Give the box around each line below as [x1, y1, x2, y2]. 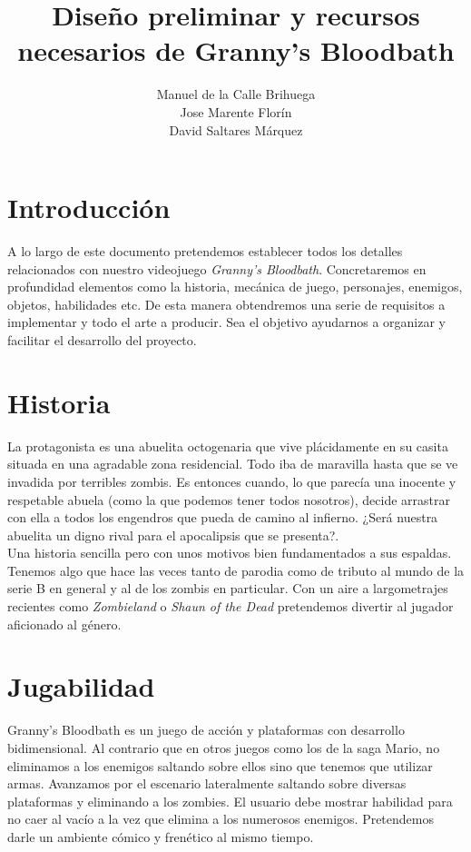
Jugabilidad [7, 668, 155, 705]
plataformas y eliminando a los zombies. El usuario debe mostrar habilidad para [7, 791, 453, 810]
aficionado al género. [7, 614, 122, 633]
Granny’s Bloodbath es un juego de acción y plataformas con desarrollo [7, 720, 405, 739]
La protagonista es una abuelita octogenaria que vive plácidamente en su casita [7, 436, 448, 455]
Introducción [7, 189, 171, 226]
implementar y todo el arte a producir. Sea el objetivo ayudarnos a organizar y [7, 312, 446, 332]
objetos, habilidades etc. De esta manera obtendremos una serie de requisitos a [7, 294, 446, 313]
